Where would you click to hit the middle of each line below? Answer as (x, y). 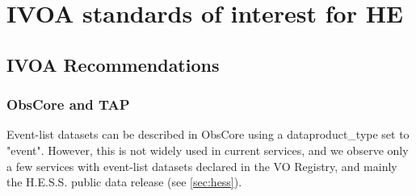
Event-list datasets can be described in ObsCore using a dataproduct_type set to (208, 134)
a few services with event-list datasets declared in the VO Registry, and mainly (202, 166)
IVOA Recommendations (113, 64)
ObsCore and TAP (68, 104)
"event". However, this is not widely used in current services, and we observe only (208, 150)
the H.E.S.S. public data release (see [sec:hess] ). (124, 182)
